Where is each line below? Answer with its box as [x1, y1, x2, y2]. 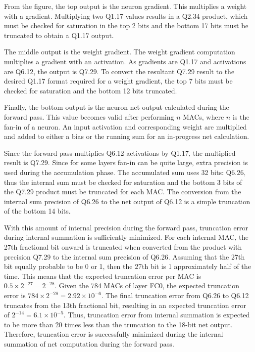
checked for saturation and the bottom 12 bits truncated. [4, 85, 177, 95]
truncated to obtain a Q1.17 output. [4, 30, 114, 40]
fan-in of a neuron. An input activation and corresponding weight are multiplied [4, 121, 247, 132]
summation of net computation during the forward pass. [4, 339, 174, 349]
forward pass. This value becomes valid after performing [4, 111, 174, 122]
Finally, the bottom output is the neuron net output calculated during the [4, 102, 229, 112]
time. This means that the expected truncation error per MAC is [4, 270, 201, 281]
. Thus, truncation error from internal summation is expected [63, 309, 250, 320]
